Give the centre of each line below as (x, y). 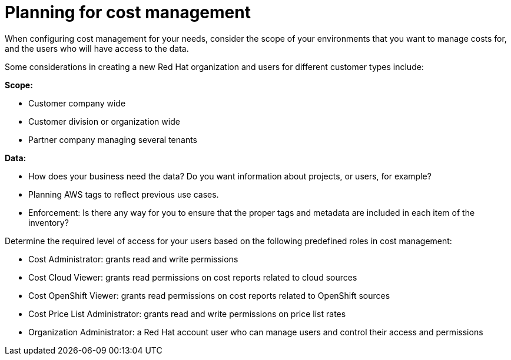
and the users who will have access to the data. (97, 48)
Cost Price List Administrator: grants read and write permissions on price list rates (187, 314)
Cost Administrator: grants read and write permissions (133, 259)
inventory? (49, 222)
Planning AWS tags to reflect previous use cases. (124, 194)
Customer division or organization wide (104, 121)
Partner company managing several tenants (113, 139)
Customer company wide (77, 103)
